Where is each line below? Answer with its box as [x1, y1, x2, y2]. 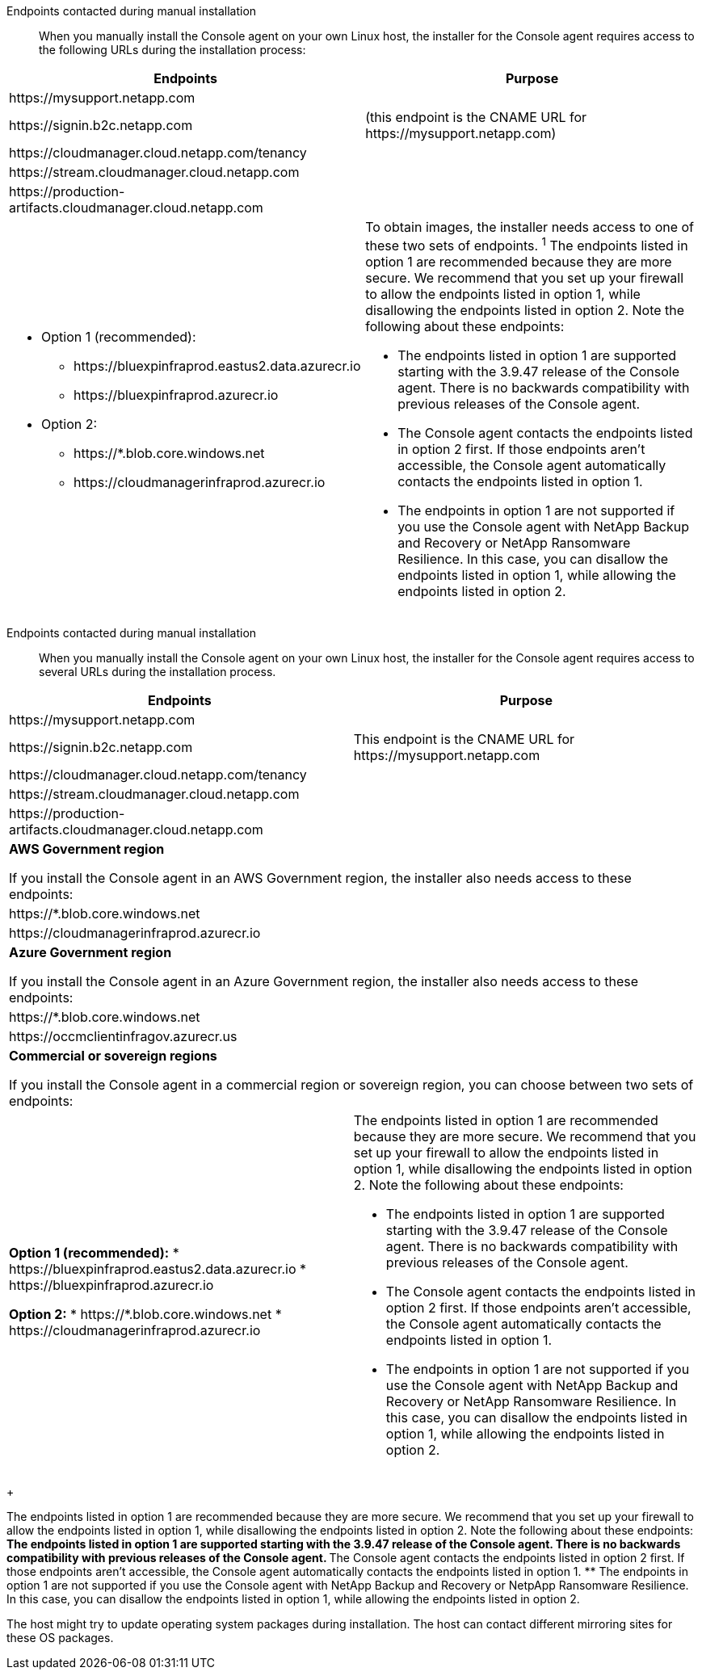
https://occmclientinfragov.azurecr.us [9, 1028, 238, 1045]
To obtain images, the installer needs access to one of [365, 219, 695, 235]
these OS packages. [6, 1631, 114, 1645]
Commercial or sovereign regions [9, 1048, 217, 1065]
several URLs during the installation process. [39, 665, 276, 679]
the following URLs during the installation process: [39, 43, 306, 57]
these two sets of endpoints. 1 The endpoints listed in [365, 235, 688, 254]
